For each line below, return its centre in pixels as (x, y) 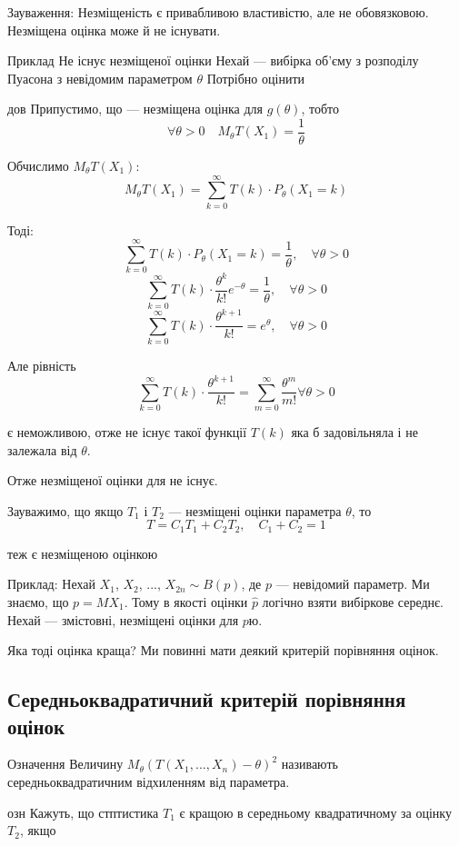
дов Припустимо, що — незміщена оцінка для (135, 109)
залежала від (42, 449)
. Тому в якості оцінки (186, 601)
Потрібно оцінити (255, 78)
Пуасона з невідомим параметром (100, 78)
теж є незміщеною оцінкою (83, 553)
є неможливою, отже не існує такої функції (127, 431)
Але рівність (42, 366)
